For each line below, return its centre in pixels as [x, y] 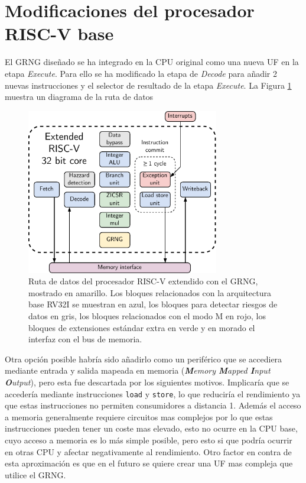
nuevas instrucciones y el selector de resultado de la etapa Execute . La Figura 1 [148, 85]
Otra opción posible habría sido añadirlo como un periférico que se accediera [144, 359]
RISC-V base [59, 33]
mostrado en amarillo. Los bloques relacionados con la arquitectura [150, 292]
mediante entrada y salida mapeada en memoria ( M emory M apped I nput [138, 370]
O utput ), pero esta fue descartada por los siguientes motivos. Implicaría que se [147, 382]
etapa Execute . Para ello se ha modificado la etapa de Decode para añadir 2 [141, 73]
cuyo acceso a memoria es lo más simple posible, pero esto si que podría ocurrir [149, 440]
